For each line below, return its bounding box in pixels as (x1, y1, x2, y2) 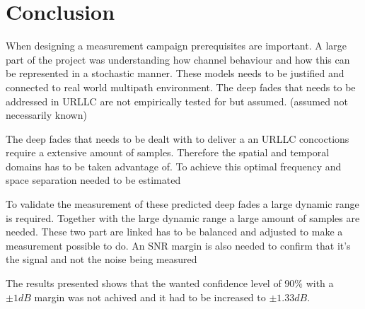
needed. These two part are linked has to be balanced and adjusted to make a (6, 224, 343, 239)
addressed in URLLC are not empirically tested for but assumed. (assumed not (6, 93, 348, 108)
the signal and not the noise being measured (6, 252, 197, 267)
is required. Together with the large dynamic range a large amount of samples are (6, 210, 360, 225)
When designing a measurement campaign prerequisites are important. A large (6, 38, 347, 53)
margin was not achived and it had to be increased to (34, 289, 266, 304)
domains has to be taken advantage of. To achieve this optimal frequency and (6, 158, 342, 173)
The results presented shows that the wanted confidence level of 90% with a (6, 276, 334, 291)
